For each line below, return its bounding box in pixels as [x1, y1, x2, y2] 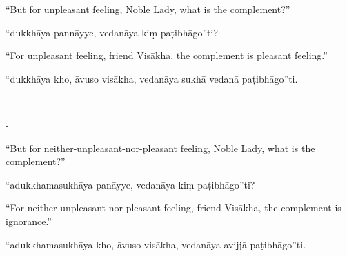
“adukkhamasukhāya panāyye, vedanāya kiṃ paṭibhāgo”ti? [6, 177, 255, 191]
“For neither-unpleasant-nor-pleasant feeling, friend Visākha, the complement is [6, 200, 341, 215]
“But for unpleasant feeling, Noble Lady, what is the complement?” [6, 2, 290, 16]
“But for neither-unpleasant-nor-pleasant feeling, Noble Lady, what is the [6, 140, 315, 155]
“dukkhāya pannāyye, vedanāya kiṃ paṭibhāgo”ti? [6, 25, 219, 39]
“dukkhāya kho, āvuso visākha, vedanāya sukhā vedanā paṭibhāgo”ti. [6, 71, 298, 85]
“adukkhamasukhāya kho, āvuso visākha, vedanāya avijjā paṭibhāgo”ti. [6, 237, 306, 251]
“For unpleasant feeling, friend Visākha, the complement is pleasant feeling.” [6, 48, 328, 63]
